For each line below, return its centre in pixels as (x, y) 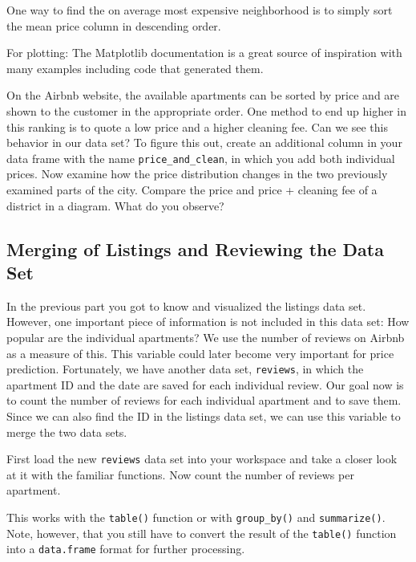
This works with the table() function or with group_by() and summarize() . (196, 517)
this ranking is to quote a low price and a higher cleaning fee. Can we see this (197, 126)
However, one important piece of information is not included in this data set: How (208, 322)
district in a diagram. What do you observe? (115, 205)
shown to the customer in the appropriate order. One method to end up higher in (206, 110)
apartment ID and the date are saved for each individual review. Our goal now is (205, 384)
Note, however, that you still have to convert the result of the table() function (202, 533)
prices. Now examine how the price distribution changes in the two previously (197, 174)
